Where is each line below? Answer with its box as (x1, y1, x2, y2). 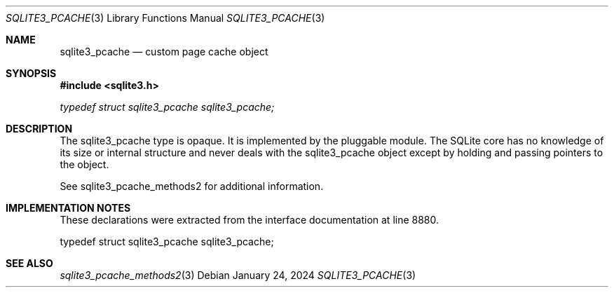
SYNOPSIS (6, 67, 57, 79)
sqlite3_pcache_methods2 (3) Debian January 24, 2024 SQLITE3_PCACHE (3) (60, 269, 416, 281)
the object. (60, 158, 109, 170)
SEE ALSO (6, 257, 53, 269)
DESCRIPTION (6, 123, 73, 135)
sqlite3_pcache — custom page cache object (60, 46, 268, 57)
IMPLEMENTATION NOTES (6, 202, 131, 214)
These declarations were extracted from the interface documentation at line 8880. (60, 214, 439, 226)
